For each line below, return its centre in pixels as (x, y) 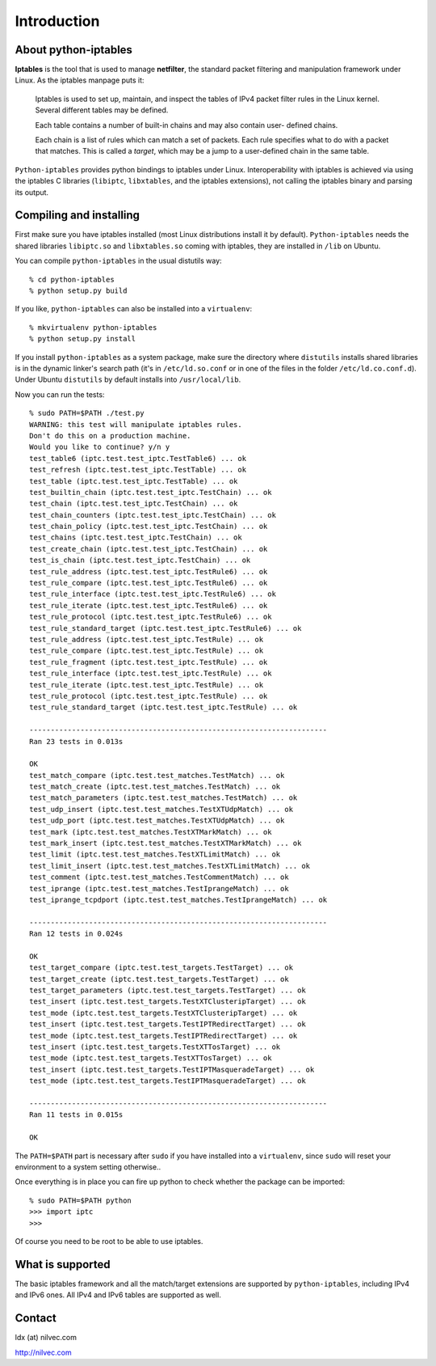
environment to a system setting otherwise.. (88, 1167)
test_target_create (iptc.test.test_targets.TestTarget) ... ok (159, 979)
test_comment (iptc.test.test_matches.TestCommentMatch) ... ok (159, 877)
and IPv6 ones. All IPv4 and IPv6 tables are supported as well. (118, 1295)
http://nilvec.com (43, 1352)
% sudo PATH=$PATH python (81, 1200)
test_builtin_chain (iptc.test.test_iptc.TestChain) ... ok (151, 492)
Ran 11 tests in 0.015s (76, 1115)
